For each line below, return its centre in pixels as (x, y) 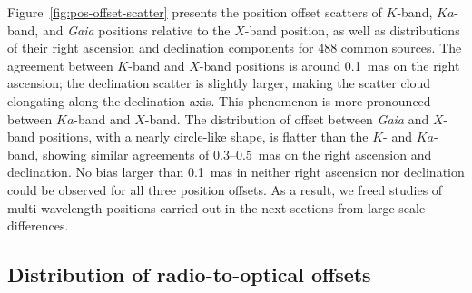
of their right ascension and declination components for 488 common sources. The (235, 48)
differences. (38, 225)
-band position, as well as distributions (352, 29)
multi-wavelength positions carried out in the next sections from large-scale (216, 207)
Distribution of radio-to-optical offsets (189, 274)
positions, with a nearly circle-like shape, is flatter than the (204, 137)
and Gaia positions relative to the (136, 29)
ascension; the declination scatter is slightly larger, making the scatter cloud (219, 83)
